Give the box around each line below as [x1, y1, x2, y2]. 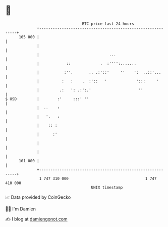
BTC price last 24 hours [82, 21, 135, 26]
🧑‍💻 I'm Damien [5, 206, 36, 212]
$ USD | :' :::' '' [5, 96, 89, 102]
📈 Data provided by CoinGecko [5, 194, 71, 200]
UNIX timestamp [91, 185, 123, 190]
